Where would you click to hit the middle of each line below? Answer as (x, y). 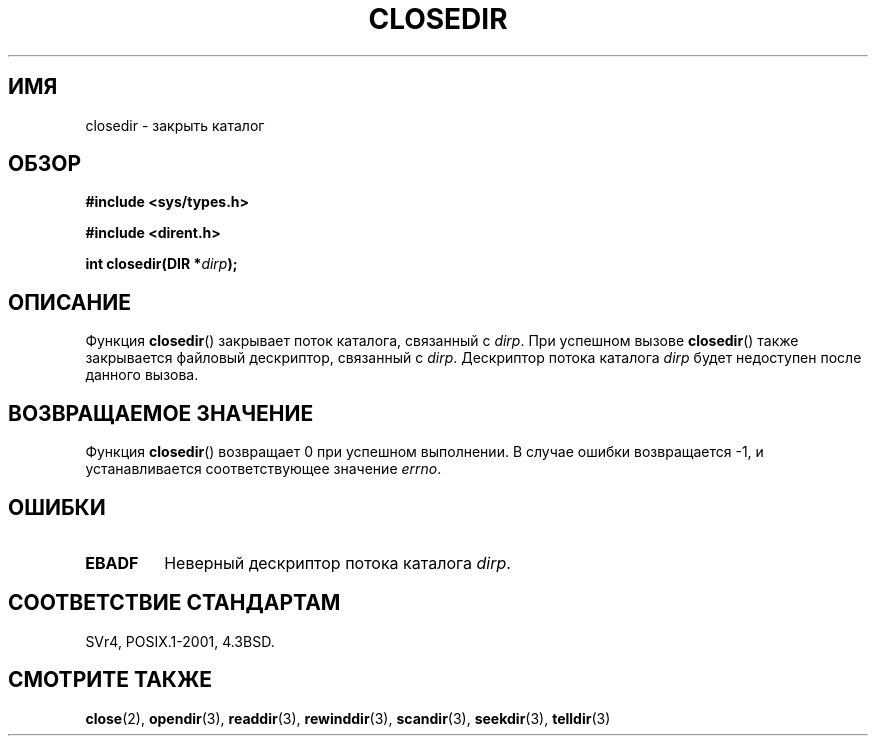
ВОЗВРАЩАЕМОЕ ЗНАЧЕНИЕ (161, 413)
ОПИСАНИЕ (69, 302)
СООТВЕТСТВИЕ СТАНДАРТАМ (174, 603)
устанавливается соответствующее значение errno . (263, 469)
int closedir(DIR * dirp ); (161, 264)
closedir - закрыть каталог (175, 125)
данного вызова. (142, 375)
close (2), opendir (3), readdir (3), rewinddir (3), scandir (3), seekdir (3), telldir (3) (348, 718)
